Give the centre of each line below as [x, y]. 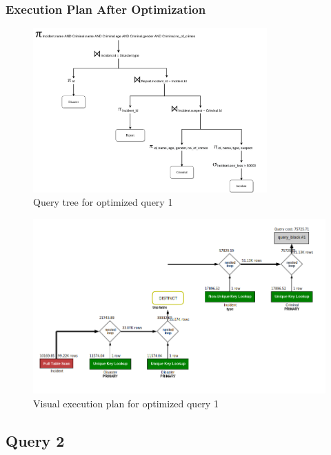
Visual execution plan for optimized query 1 [126, 403]
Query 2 [35, 440]
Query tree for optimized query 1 [103, 202]
